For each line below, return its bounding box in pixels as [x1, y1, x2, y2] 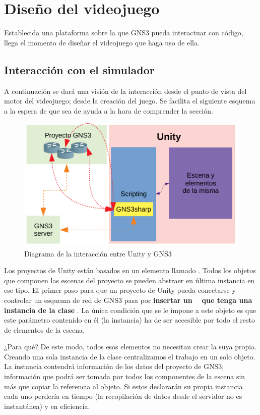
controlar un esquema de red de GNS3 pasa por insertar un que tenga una [4, 294, 252, 305]
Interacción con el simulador [4, 62, 155, 77]
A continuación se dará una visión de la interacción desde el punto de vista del [4, 85, 247, 96]
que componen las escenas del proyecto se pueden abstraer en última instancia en [4, 275, 255, 285]
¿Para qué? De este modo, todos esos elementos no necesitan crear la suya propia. [4, 341, 257, 352]
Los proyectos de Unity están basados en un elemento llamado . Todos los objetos [4, 265, 256, 276]
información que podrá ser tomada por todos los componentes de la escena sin [4, 371, 245, 382]
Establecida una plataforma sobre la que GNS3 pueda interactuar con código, [4, 27, 243, 38]
